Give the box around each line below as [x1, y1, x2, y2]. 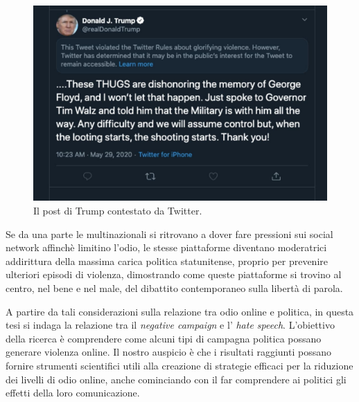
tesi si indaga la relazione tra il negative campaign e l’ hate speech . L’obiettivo [6, 318, 335, 332]
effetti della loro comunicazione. [6, 385, 140, 400]
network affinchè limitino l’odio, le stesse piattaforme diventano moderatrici [6, 240, 327, 255]
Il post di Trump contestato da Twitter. [33, 203, 202, 217]
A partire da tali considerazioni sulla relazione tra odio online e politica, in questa [6, 304, 354, 318]
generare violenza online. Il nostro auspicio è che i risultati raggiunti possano [6, 345, 331, 359]
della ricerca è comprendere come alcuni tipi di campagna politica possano [6, 331, 322, 345]
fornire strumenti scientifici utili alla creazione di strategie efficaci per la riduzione [6, 358, 353, 372]
